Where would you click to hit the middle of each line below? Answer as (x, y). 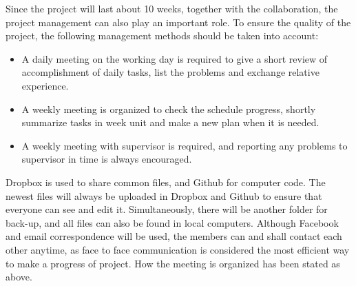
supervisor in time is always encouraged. (107, 159)
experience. (45, 85)
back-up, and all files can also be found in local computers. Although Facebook (172, 222)
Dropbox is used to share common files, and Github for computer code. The (166, 182)
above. (19, 277)
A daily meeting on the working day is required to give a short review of (175, 58)
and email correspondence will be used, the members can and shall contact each (174, 236)
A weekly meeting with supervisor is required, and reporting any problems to (185, 145)
